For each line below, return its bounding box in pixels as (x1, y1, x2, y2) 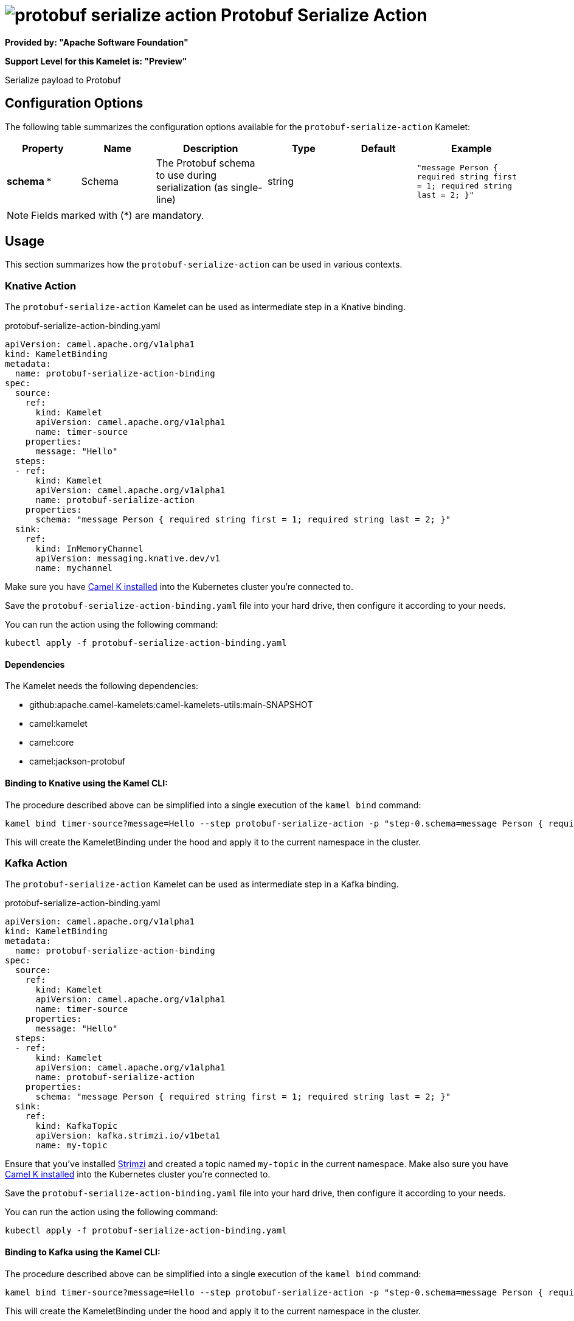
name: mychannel (35, 563, 113, 574)
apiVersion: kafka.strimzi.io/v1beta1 (35, 1131, 221, 1141)
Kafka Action (5, 857, 67, 869)
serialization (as (156, 181, 228, 193)
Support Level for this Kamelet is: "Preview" (5, 55, 187, 66)
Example (451, 142, 492, 154)
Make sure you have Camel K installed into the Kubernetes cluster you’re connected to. (5, 581, 353, 592)
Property (22, 142, 64, 154)
